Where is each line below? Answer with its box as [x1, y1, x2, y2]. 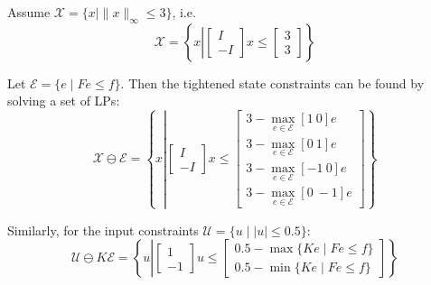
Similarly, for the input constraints [7, 220, 199, 239]
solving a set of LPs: [7, 91, 120, 110]
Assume [7, 3, 51, 21]
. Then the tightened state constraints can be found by [120, 73, 425, 92]
